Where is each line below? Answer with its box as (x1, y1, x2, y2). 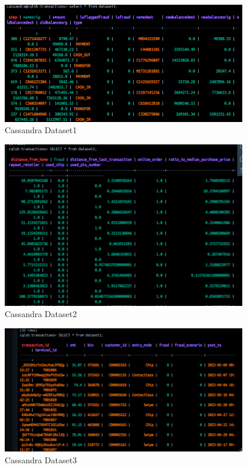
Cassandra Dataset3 (5, 453, 77, 466)
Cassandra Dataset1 (5, 124, 77, 136)
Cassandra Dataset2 (5, 308, 77, 320)
